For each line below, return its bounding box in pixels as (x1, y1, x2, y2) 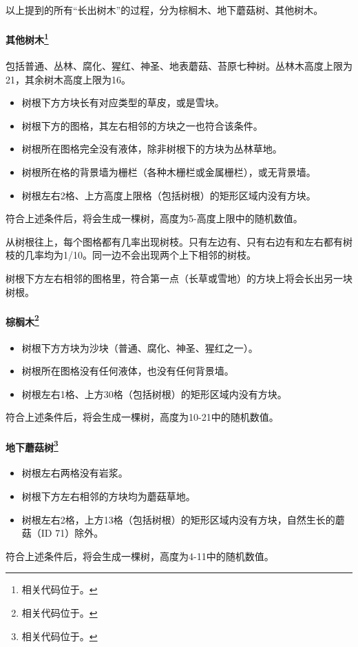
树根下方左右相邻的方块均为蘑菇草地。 (21, 489, 196, 504)
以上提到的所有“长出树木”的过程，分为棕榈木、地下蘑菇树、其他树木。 (6, 3, 324, 17)
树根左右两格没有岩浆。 (21, 466, 128, 480)
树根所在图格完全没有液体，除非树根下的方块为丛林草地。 (21, 141, 282, 156)
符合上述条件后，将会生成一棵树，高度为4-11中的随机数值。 (6, 548, 274, 563)
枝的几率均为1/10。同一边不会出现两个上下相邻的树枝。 (6, 248, 256, 262)
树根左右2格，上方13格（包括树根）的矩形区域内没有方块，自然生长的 (21, 512, 335, 526)
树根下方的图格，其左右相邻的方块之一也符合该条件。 (21, 118, 263, 132)
